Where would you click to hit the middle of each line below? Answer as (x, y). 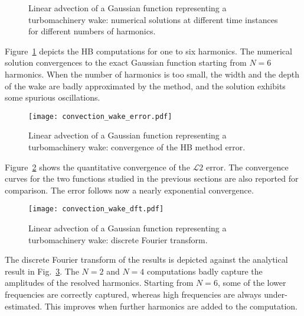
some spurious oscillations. (53, 97)
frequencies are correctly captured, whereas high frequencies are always (133, 294)
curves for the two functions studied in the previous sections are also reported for (152, 178)
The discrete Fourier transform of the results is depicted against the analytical (146, 259)
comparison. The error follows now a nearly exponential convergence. (129, 190)
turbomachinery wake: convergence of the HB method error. (137, 147)
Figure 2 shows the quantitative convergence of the (97, 167)
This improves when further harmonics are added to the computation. (171, 306)
